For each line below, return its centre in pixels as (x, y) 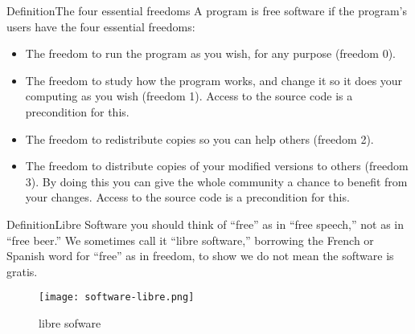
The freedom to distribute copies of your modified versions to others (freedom (217, 166)
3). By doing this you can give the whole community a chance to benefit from (216, 181)
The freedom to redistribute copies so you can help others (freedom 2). (199, 138)
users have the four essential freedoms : (101, 26)
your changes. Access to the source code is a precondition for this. (187, 197)
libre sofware (70, 322)
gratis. (22, 271)
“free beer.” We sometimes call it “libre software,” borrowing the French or (190, 240)
